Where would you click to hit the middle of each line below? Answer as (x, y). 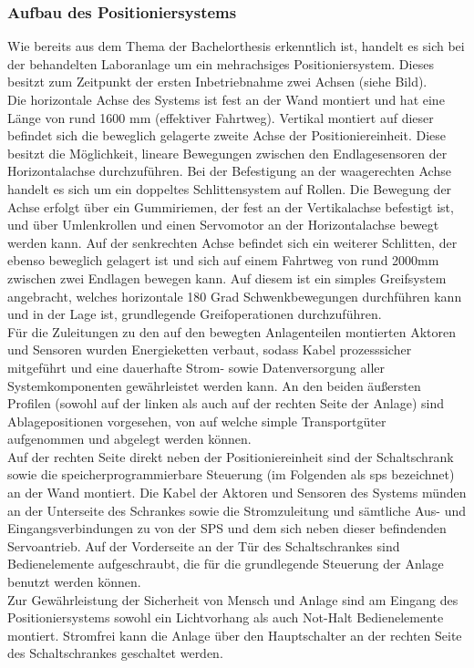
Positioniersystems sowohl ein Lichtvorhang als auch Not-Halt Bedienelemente (226, 617)
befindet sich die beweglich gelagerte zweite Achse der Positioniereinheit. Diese (227, 135)
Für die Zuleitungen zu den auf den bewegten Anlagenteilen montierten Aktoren (232, 331)
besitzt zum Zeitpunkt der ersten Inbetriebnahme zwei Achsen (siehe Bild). (217, 82)
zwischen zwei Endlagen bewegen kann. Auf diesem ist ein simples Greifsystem (227, 277)
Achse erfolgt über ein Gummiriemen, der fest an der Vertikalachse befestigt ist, (231, 206)
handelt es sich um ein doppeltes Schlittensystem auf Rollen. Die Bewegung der (230, 188)
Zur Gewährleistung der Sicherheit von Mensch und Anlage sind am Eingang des (233, 599)
